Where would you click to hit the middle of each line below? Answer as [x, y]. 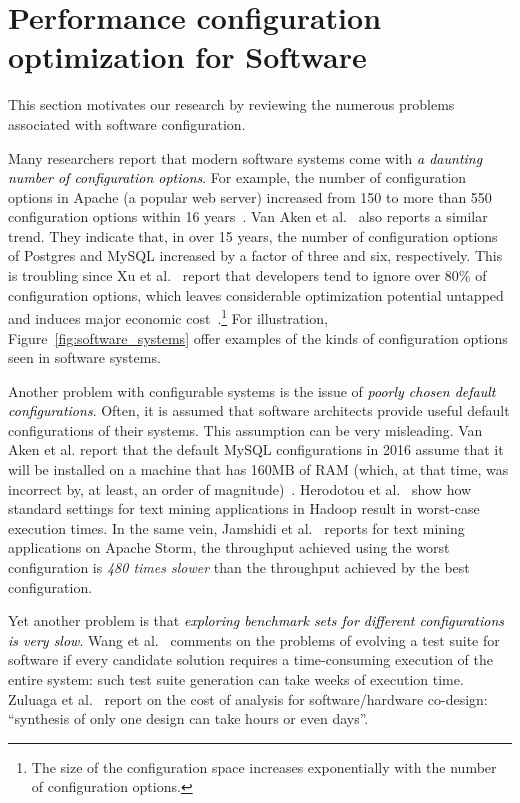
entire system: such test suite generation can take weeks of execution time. [236, 679]
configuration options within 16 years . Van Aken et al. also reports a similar [248, 216]
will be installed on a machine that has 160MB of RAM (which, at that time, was [258, 469]
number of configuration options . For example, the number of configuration [237, 177]
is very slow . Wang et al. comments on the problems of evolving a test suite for [254, 639]
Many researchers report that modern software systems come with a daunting [245, 157]
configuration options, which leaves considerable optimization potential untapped [256, 294]
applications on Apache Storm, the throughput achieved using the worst [229, 547]
